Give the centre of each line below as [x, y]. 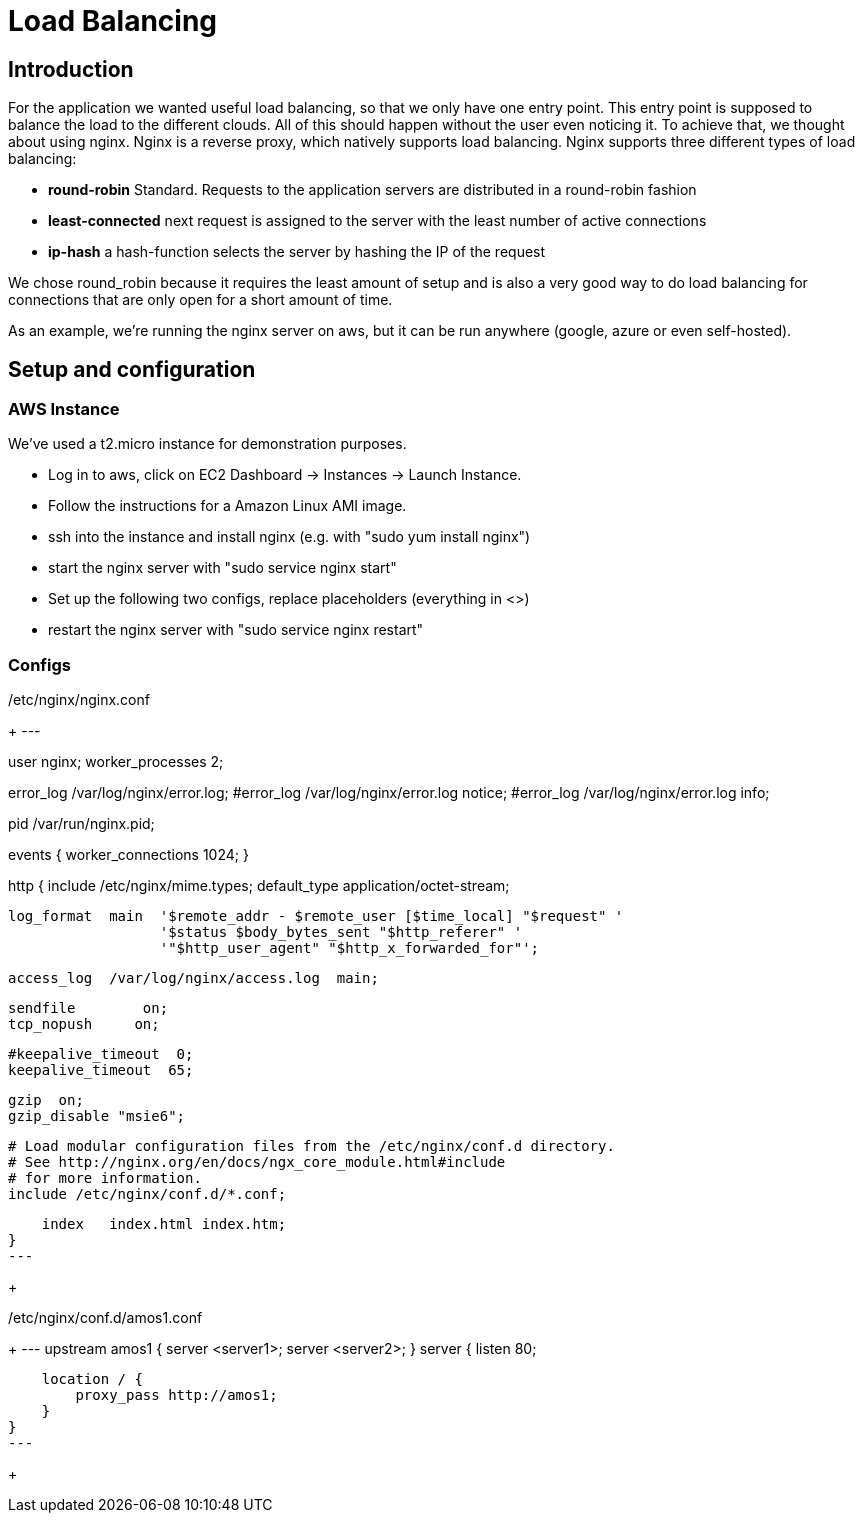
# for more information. [105, 1178]
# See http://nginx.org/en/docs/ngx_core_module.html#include [257, 1162]
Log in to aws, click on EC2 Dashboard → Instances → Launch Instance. [285, 475]
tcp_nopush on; [84, 1024]
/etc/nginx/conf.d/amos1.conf [105, 1318]
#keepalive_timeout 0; [101, 1054]
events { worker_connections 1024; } [128, 855]
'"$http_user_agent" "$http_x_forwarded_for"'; [349, 948]
